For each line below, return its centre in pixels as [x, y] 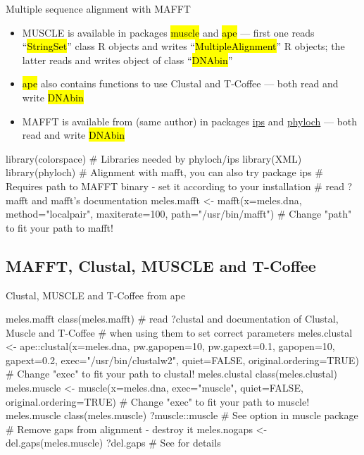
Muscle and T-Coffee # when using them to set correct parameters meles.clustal [179, 332]
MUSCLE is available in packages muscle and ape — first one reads [168, 32]
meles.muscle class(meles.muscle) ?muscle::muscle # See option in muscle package [182, 415]
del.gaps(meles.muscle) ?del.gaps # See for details [113, 443]
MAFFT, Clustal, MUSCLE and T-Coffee [161, 265]
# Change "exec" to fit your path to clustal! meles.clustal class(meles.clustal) [172, 374]
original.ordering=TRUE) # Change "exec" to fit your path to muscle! [158, 401]
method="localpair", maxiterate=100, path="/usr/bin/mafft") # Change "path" [179, 214]
